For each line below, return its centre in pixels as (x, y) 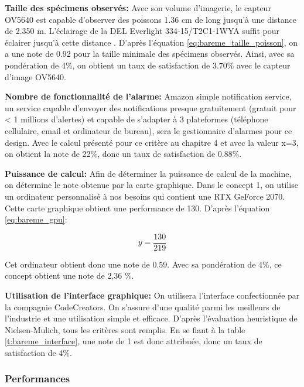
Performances (37, 379)
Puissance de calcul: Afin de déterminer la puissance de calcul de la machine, (148, 173)
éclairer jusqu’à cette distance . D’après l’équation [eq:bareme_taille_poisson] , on (151, 42)
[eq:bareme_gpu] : (36, 219)
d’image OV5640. (35, 76)
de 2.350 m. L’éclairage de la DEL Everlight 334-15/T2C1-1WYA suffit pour (142, 31)
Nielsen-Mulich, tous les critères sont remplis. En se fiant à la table (125, 329)
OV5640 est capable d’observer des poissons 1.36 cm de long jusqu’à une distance (151, 19)
